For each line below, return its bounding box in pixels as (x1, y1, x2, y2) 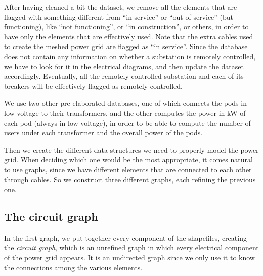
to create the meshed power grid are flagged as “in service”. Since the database (4, 41, 248, 52)
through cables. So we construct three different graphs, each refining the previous (4, 174, 256, 185)
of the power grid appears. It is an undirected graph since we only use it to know (4, 252, 255, 263)
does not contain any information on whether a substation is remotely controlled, (4, 51, 256, 61)
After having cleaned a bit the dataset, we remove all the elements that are (4, 2, 237, 12)
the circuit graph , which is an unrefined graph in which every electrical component (4, 242, 259, 253)
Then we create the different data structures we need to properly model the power (4, 144, 259, 155)
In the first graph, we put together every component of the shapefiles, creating (4, 232, 247, 243)
